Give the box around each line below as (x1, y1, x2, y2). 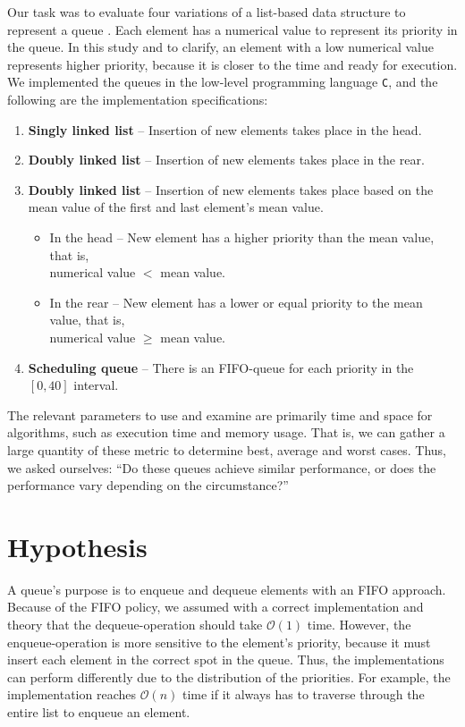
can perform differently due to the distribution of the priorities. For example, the (7, 667, 451, 686)
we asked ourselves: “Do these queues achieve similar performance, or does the (7, 458, 436, 477)
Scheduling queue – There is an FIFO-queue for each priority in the (28, 358, 414, 376)
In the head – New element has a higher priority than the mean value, (49, 228, 435, 246)
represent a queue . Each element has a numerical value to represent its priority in (7, 20, 458, 38)
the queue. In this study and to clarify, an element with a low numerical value (7, 38, 435, 56)
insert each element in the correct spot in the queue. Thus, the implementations (7, 650, 444, 669)
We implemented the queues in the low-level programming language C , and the (7, 72, 438, 91)
